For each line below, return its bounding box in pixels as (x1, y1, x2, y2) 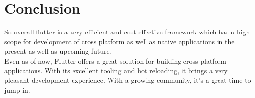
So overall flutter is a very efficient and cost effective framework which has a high (4, 27, 250, 37)
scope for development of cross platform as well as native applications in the (4, 36, 235, 46)
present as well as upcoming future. (4, 46, 111, 56)
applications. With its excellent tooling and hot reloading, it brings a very (4, 65, 228, 75)
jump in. (4, 84, 30, 95)
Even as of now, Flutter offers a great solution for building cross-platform (4, 55, 226, 65)
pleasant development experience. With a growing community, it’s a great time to (4, 75, 251, 85)
